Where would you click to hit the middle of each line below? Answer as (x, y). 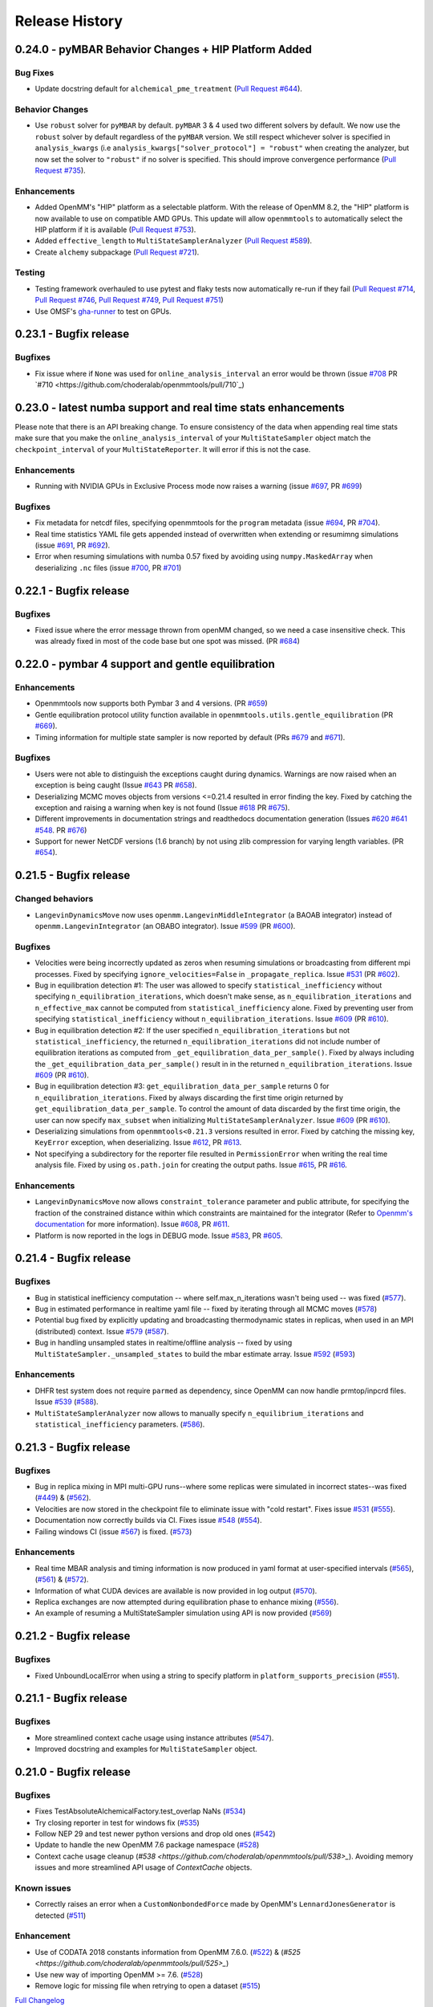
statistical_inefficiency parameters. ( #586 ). (120, 1424)
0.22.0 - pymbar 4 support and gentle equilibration (145, 664)
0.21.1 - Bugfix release (71, 1698)
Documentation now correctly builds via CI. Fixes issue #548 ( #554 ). (148, 1521)
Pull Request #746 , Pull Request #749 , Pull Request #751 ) (129, 300)
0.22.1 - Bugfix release (72, 590)
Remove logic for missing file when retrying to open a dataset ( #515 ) (148, 1986)
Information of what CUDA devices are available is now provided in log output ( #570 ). (176, 1590)
